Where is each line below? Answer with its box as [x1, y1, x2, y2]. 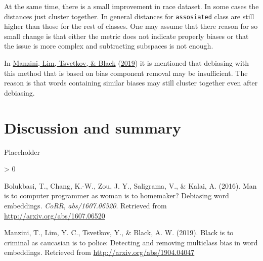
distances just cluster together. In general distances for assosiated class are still [4, 11, 254, 21]
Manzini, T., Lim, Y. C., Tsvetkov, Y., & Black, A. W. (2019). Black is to [4, 227, 234, 238]
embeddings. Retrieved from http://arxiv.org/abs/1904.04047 [4, 247, 195, 257]
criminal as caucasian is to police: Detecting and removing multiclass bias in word [4, 237, 258, 247]
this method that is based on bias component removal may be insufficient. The [4, 67, 248, 78]
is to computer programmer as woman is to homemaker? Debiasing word [4, 190, 229, 201]
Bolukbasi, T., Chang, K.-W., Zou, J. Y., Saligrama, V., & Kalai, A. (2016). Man [4, 180, 257, 191]
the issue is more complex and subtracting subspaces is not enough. [4, 40, 213, 51]
